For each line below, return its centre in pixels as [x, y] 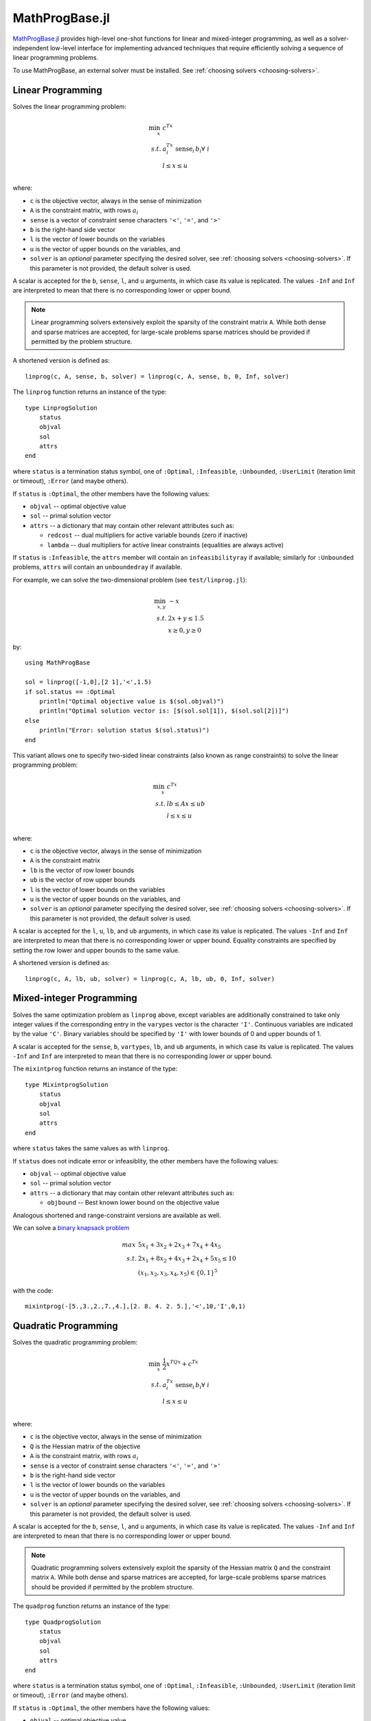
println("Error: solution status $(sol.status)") [124, 730]
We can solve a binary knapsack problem [71, 1227]
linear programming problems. [56, 58]
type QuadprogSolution [63, 1622]
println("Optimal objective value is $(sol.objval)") [132, 701]
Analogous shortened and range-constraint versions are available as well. [117, 1215]
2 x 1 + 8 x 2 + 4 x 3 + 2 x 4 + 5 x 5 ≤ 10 [187, 1259]
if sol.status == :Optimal [70, 691]
